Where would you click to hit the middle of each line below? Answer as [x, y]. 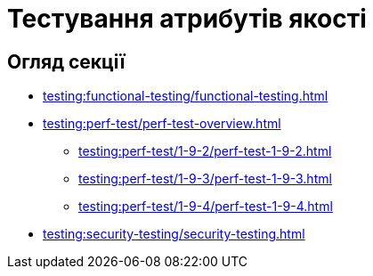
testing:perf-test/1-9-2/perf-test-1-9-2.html [205, 151]
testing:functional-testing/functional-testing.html [186, 96]
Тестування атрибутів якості [187, 19]
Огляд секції [66, 61]
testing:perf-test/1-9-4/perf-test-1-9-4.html [206, 207]
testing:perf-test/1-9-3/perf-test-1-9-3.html [205, 179]
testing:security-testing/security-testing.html [174, 234]
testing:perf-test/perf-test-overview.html [162, 124]
